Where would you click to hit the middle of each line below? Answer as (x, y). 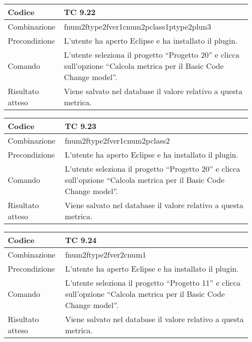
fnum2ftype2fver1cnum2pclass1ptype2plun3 (138, 26)
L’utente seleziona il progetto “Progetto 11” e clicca (153, 283)
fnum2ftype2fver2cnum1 (106, 254)
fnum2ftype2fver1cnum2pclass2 (117, 140)
